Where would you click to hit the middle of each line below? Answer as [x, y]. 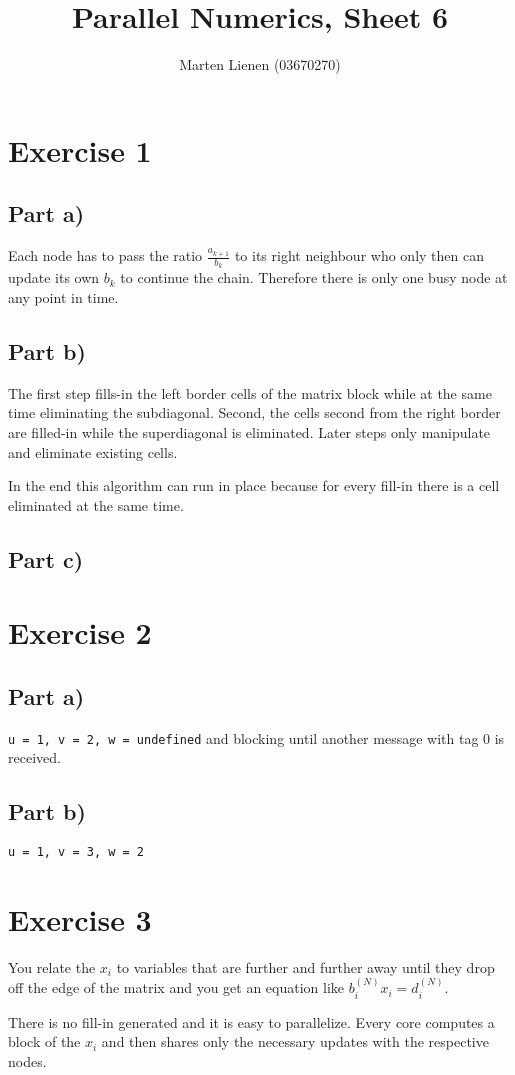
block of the [44, 1041]
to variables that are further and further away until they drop [305, 966]
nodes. [27, 1060]
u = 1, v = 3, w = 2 [76, 852]
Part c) [46, 558]
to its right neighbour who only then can [359, 255]
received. [34, 757]
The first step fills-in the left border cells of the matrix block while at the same [250, 392]
